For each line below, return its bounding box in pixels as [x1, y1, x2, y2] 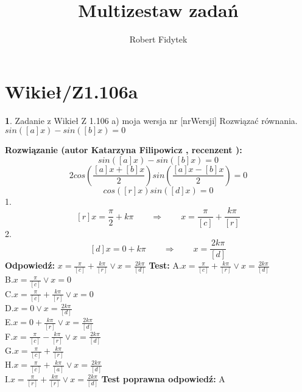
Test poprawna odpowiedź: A [101, 372, 225, 385]
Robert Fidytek [129, 33, 188, 46]
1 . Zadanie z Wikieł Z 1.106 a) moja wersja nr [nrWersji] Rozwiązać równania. [5, 114, 298, 126]
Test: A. [149, 259, 181, 272]
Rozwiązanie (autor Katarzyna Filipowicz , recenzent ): [5, 143, 242, 156]
